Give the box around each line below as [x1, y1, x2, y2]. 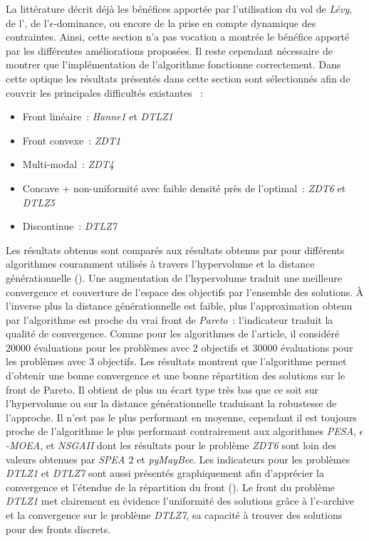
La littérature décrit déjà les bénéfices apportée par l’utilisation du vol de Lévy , [6, 1, 353, 16]
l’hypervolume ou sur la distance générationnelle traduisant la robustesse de [6, 396, 337, 411]
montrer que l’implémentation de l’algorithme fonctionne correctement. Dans [6, 57, 341, 72]
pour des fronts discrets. [6, 521, 111, 536]
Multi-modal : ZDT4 [22, 157, 114, 172]
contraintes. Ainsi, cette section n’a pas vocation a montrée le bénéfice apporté [6, 29, 350, 44]
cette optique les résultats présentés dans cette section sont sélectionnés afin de [6, 70, 350, 85]
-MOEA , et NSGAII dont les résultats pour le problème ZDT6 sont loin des [6, 438, 336, 453]
